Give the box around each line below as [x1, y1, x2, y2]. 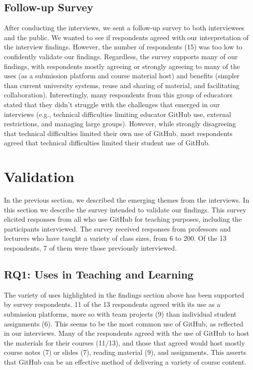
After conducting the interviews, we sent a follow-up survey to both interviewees [4, 23, 245, 33]
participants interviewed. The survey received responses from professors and [4, 223, 231, 233]
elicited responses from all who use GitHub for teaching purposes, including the [4, 214, 242, 224]
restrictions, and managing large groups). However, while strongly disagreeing [4, 118, 236, 129]
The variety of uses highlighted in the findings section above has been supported [4, 289, 244, 300]
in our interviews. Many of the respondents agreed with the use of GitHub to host [4, 328, 250, 338]
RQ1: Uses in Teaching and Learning [4, 267, 194, 281]
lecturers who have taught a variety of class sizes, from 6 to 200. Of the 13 [4, 233, 227, 243]
